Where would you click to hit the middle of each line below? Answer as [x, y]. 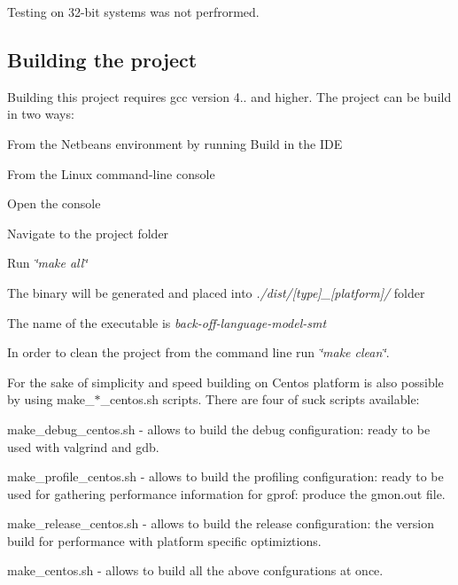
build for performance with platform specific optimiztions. [164, 540]
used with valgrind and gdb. [83, 446]
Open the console [54, 203]
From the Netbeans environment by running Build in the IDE [175, 143]
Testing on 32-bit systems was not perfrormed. [133, 12]
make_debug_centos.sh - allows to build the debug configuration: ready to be [219, 429]
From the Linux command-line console [111, 173]
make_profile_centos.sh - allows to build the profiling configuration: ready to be [225, 476]
